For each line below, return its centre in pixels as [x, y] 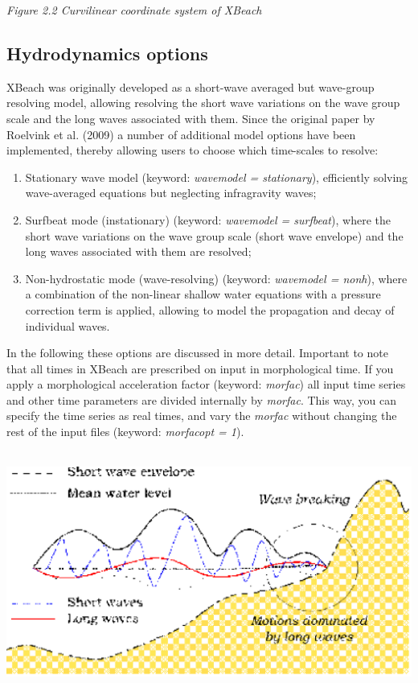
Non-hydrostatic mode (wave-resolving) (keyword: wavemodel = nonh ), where [216, 278]
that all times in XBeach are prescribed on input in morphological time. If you [200, 368]
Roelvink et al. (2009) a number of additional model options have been [181, 134]
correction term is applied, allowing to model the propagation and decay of [210, 309]
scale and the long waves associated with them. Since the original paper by [191, 118]
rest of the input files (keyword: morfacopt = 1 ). [125, 432]
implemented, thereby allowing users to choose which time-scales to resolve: [193, 150]
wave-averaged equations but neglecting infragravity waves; [171, 193]
